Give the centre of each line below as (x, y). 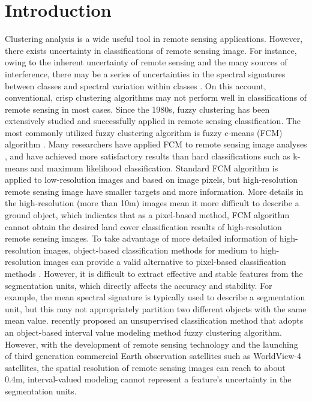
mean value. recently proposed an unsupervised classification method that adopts (154, 320)
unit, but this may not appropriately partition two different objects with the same (156, 308)
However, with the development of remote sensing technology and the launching (151, 344)
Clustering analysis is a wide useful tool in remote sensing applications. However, (154, 39)
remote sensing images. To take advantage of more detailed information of (141, 238)
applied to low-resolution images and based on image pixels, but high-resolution (151, 180)
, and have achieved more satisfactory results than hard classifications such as (148, 156)
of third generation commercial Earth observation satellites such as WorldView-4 (153, 356)
